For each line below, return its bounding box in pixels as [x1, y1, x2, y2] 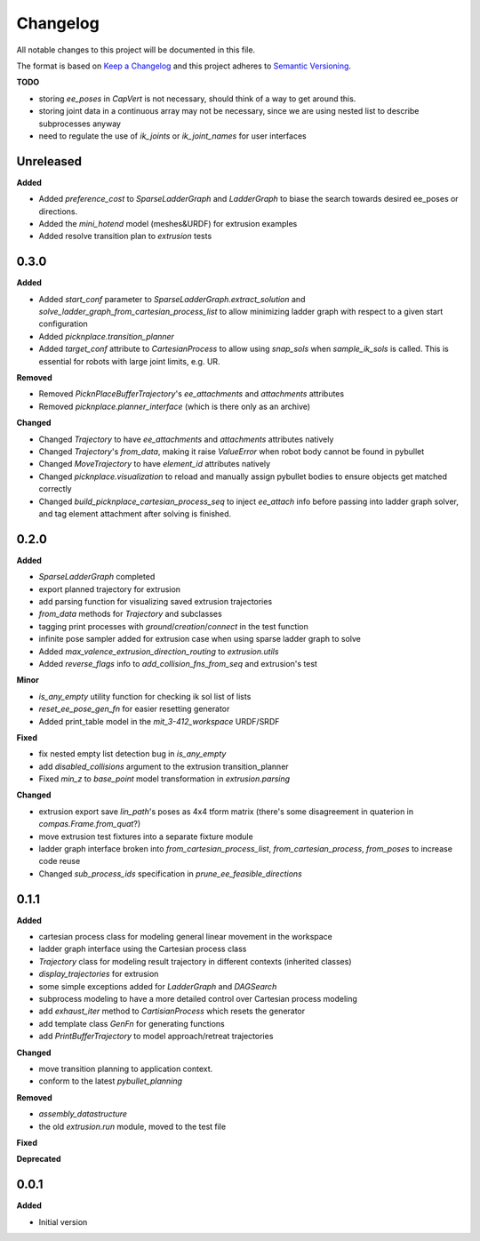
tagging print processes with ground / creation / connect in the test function [38, 620, 308, 631]
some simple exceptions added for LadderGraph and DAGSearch [38, 981, 277, 991]
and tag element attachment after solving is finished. [38, 508, 232, 519]
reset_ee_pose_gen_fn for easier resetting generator [38, 703, 230, 715]
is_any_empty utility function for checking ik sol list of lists [38, 691, 252, 701]
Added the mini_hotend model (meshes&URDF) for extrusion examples [38, 218, 298, 228]
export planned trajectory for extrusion [38, 583, 181, 595]
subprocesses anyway [38, 118, 122, 129]
